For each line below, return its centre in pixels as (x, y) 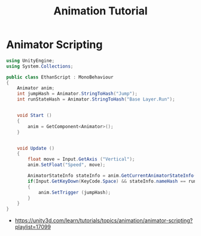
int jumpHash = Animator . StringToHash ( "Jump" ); (77, 94)
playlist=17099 (33, 227)
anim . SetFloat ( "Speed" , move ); (67, 165)
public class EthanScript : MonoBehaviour (60, 77)
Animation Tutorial (100, 11)
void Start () (34, 116)
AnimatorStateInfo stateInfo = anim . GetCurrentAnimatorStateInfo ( (112, 176)
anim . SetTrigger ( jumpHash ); (74, 192)
